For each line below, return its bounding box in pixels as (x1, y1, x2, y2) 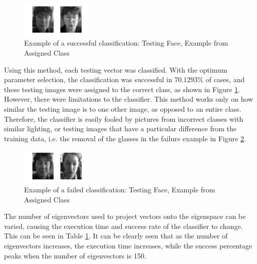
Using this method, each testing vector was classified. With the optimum (4, 64, 227, 75)
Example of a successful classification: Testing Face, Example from (24, 38, 228, 48)
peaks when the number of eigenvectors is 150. (4, 250, 146, 260)
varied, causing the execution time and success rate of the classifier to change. (4, 220, 243, 231)
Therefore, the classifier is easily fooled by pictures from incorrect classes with (4, 113, 243, 124)
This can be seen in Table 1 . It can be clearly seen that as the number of (4, 230, 228, 241)
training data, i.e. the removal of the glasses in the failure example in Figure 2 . (4, 133, 246, 143)
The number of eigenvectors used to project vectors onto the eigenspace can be (4, 211, 246, 221)
